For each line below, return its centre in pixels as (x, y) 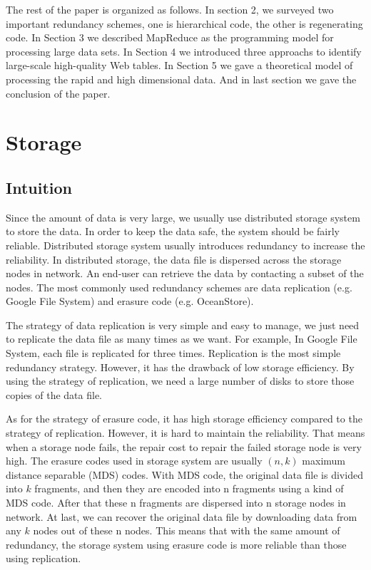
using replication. (44, 558)
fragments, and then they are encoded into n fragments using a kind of (189, 488)
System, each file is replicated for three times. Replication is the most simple (173, 353)
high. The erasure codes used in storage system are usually (134, 461)
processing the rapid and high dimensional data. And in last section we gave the (181, 79)
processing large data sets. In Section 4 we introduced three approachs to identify (184, 51)
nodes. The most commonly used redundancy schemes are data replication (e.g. (179, 287)
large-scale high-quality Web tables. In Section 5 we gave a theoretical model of (179, 65)
